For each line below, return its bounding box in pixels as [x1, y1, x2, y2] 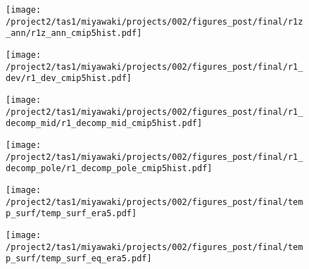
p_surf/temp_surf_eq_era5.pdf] [6, 254, 152, 264]
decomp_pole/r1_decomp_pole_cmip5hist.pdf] [6, 163, 213, 174]
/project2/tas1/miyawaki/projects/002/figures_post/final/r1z [6, 16, 303, 27]
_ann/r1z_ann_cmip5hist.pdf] [6, 28, 142, 39]
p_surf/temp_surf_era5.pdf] [6, 208, 137, 219]
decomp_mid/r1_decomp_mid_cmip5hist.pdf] [6, 118, 203, 129]
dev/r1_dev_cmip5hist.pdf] [6, 73, 132, 84]
